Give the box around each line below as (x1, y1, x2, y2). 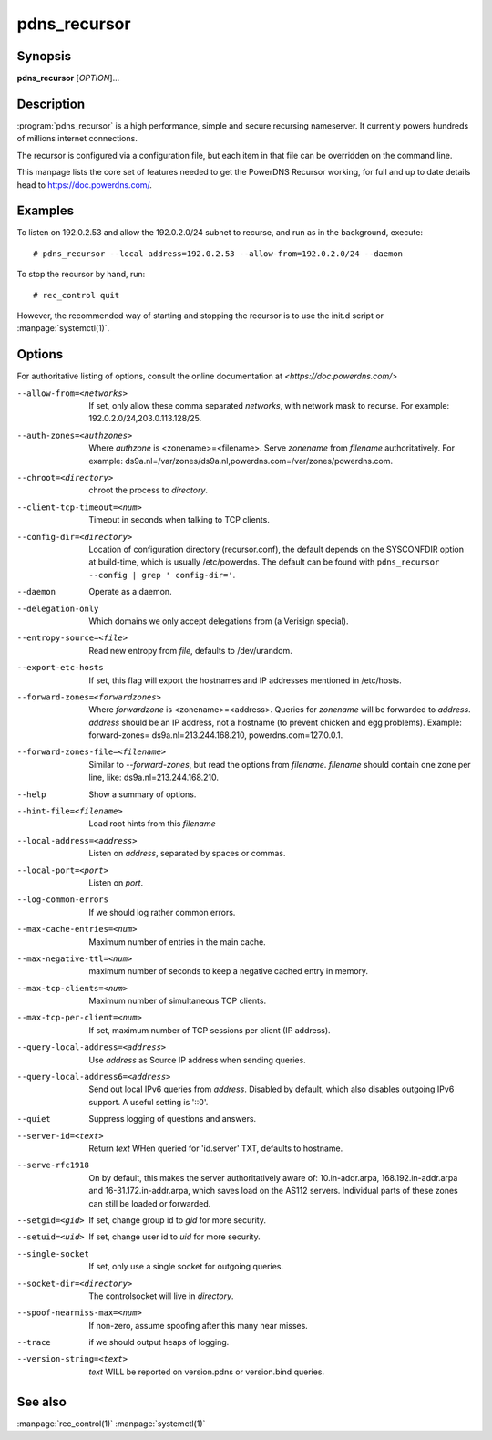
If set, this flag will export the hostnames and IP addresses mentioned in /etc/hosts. (88, 675, 403, 686)
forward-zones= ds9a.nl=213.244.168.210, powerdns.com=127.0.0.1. (88, 730, 343, 741)
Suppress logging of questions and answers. (88, 1114, 257, 1124)
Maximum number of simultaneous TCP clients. (88, 995, 267, 1007)
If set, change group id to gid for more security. (88, 1214, 266, 1226)
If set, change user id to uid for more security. (88, 1231, 261, 1242)
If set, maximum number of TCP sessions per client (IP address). (88, 1024, 332, 1035)
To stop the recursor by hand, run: (16, 269, 146, 280)
